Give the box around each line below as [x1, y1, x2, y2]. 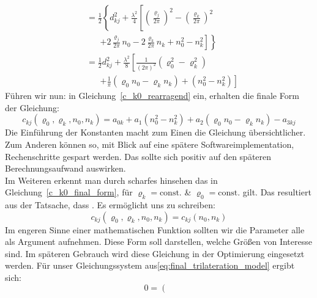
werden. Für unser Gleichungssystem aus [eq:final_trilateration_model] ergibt [5, 259, 295, 272]
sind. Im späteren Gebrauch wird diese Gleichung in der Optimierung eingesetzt [5, 247, 305, 260]
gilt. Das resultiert [242, 186, 311, 198]
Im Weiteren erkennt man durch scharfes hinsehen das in [5, 173, 218, 186]
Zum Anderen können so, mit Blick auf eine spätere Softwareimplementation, [5, 137, 294, 150]
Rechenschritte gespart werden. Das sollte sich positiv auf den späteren [5, 150, 272, 162]
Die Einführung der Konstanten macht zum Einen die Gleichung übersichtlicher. [5, 126, 306, 139]
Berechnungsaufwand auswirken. [5, 162, 126, 175]
